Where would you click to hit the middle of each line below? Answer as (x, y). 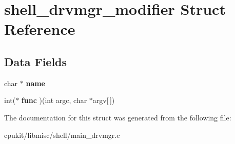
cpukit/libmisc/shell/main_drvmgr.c (62, 135)
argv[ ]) (104, 100)
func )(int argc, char (54, 100)
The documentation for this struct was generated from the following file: (118, 117)
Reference (40, 29)
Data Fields (36, 61)
